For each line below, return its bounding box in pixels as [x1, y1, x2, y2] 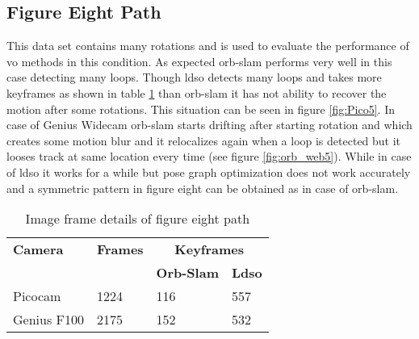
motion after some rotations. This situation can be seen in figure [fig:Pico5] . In [6, 100, 396, 117]
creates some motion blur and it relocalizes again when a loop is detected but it [6, 132, 401, 149]
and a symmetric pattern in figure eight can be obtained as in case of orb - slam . [6, 179, 399, 196]
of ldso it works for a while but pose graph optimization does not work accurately [6, 163, 411, 180]
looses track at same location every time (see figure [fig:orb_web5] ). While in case [6, 148, 412, 165]
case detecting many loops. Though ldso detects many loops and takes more [6, 69, 382, 86]
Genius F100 [13, 310, 84, 329]
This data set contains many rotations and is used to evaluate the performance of [6, 37, 409, 54]
